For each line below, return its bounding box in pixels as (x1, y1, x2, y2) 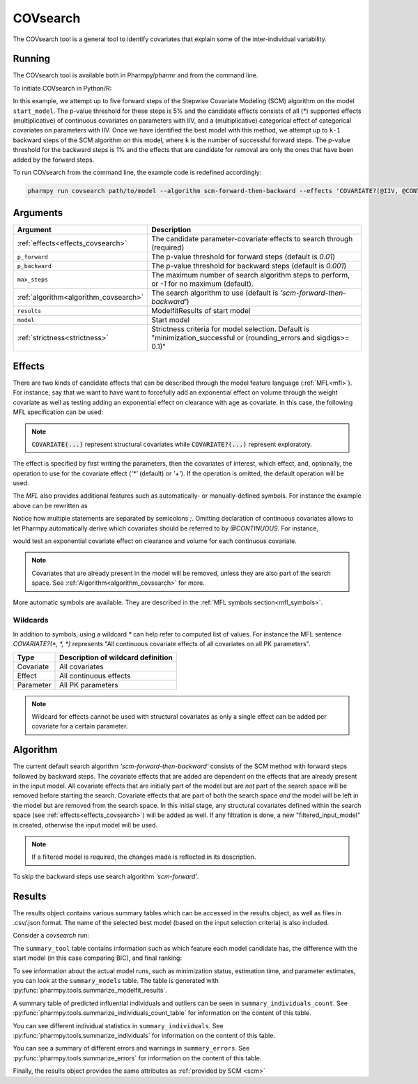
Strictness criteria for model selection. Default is (150, 324, 310, 334)
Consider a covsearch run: (13, 931, 90, 940)
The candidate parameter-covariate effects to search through (150, 234, 353, 244)
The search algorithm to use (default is (150, 288, 279, 298)
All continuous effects (59, 671, 131, 680)
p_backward (17, 262, 52, 270)
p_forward (17, 253, 49, 261)
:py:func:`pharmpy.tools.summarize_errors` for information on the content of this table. (13, 1053, 262, 1062)
